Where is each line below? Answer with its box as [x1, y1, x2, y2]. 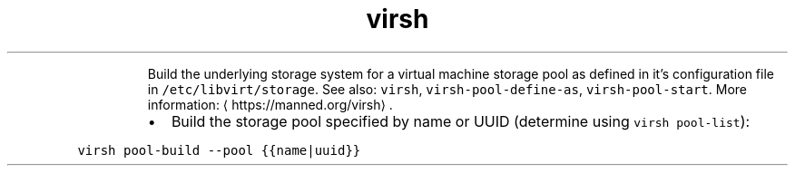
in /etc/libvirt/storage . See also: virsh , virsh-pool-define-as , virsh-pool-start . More [147, 81, 747, 97]
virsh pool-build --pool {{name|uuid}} [77, 142, 361, 158]
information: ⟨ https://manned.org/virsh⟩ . [147, 96, 393, 112]
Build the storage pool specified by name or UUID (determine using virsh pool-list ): [171, 111, 751, 130]
